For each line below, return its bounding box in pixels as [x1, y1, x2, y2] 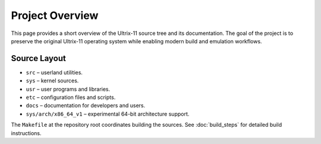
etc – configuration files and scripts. [26, 94, 116, 101]
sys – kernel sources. [26, 77, 79, 84]
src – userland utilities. [26, 69, 83, 76]
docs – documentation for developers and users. [26, 102, 146, 109]
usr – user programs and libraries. [26, 85, 111, 92]
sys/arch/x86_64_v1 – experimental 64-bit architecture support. [26, 110, 190, 117]
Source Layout [11, 53, 67, 63]
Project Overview [11, 9, 99, 22]
